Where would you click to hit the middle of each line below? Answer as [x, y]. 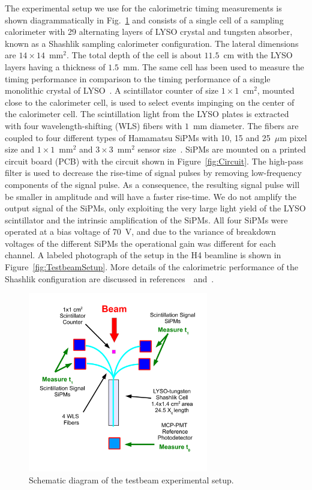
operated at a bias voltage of [58, 231]
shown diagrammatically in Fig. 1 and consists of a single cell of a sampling [144, 20]
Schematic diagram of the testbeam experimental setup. [131, 479]
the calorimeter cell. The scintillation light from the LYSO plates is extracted [147, 114]
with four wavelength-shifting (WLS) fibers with [94, 125]
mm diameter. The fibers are [246, 125]
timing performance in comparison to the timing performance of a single [138, 78]
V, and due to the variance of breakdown [200, 231]
